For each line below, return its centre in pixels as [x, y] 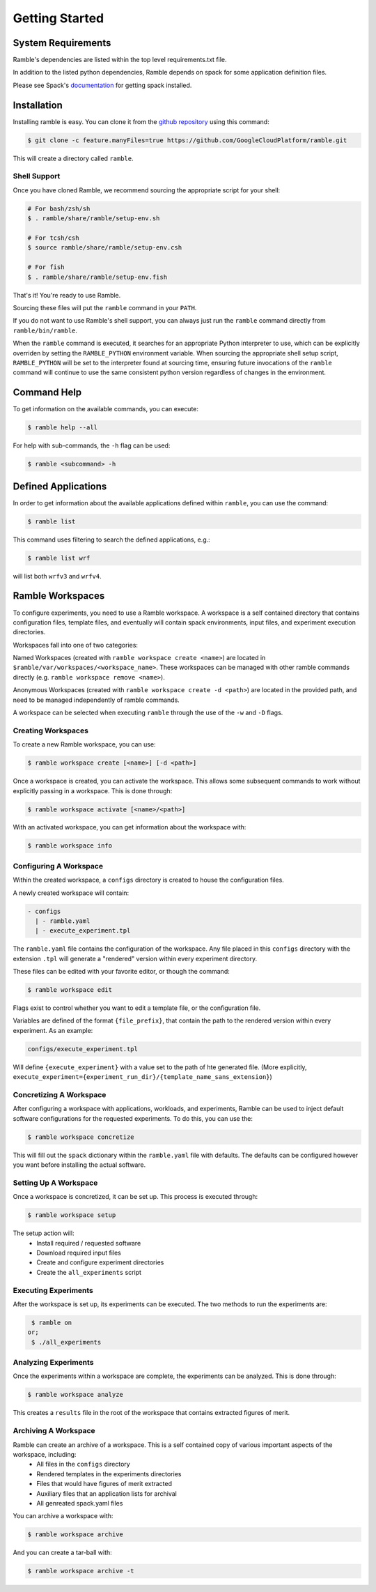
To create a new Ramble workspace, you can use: [84, 744]
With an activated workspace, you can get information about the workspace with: [130, 827]
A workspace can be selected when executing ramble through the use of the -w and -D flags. [148, 713]
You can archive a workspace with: [63, 1516]
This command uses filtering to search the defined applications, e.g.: [111, 539]
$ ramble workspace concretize [81, 1137]
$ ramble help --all [62, 428]
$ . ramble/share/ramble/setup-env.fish [97, 277]
